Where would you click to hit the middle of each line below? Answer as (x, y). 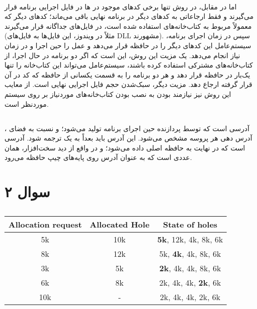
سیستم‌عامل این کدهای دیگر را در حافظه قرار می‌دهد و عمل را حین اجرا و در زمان (128, 45)
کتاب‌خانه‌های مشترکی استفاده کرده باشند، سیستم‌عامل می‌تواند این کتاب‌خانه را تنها (129, 65)
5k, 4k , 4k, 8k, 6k (190, 253)
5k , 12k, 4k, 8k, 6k (190, 239)
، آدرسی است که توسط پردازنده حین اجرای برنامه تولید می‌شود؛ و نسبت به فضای (127, 128)
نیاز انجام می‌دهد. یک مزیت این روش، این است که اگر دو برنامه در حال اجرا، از (122, 55)
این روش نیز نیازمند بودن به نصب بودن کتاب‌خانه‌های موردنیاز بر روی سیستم (118, 94)
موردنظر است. (27, 104)
